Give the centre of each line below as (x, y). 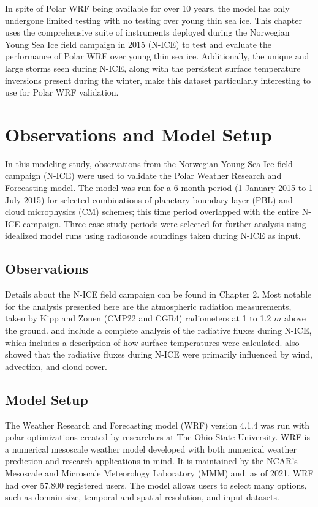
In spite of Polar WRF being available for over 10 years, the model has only (147, 8)
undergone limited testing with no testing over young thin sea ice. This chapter (153, 20)
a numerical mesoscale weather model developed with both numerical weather (151, 449)
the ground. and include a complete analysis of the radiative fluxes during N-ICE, (158, 330)
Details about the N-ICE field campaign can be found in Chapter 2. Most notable (158, 294)
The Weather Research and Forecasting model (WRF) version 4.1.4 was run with (157, 425)
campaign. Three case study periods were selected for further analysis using (165, 223)
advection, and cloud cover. (56, 366)
